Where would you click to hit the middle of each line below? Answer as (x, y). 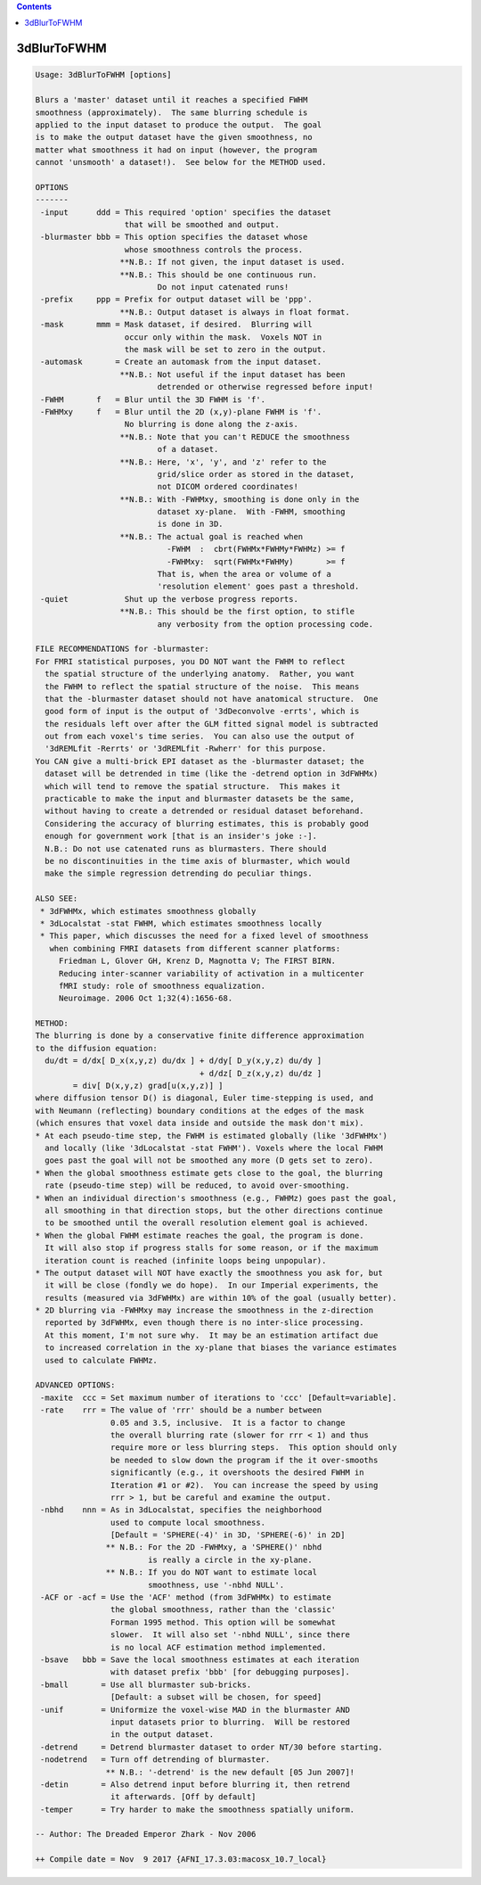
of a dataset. (188, 449)
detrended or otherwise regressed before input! (265, 387)
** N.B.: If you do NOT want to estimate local (212, 1572)
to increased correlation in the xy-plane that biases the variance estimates (221, 1348)
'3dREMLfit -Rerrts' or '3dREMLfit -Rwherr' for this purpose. (186, 749)
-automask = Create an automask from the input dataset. (181, 362)
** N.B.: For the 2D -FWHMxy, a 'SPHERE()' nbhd (214, 1548)
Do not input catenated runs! (223, 287)
